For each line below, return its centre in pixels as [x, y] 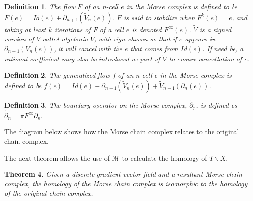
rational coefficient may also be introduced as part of [82, 58]
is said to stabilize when [159, 17]
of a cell [112, 29]
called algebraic [65, 39]
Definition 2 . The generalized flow [57, 75]
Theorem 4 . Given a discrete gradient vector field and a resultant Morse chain [123, 174]
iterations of [72, 29]
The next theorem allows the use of [57, 157]
